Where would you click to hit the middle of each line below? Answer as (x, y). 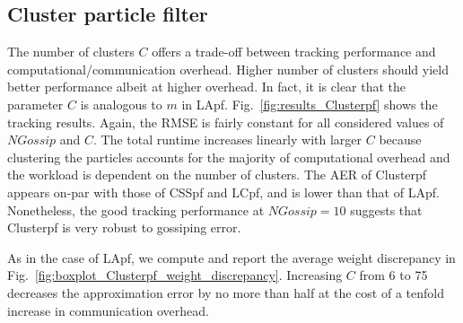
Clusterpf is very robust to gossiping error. (124, 227)
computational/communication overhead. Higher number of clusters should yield (228, 69)
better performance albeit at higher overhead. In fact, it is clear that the (207, 87)
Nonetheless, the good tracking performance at (136, 210)
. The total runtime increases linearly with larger (228, 140)
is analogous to (121, 104)
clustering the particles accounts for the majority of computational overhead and (229, 157)
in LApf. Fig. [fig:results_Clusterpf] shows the (310, 104)
